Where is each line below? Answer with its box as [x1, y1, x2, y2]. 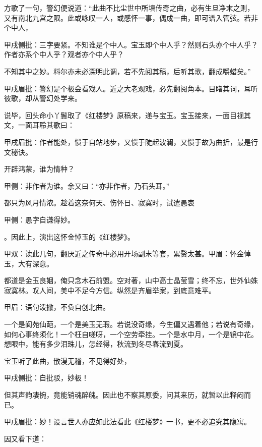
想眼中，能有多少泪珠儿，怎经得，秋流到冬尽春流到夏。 [4, 339, 187, 349]
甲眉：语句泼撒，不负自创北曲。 [4, 302, 110, 312]
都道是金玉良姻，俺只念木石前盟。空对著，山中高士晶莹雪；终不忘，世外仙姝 [4, 275, 258, 286]
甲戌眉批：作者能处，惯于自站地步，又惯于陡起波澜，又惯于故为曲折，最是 [4, 136, 251, 147]
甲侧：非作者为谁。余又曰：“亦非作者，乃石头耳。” [4, 180, 170, 191]
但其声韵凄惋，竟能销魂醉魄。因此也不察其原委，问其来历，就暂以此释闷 [4, 389, 244, 400]
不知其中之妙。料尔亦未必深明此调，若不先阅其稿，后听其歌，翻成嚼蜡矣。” [4, 66, 251, 76]
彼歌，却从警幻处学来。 [4, 93, 82, 103]
